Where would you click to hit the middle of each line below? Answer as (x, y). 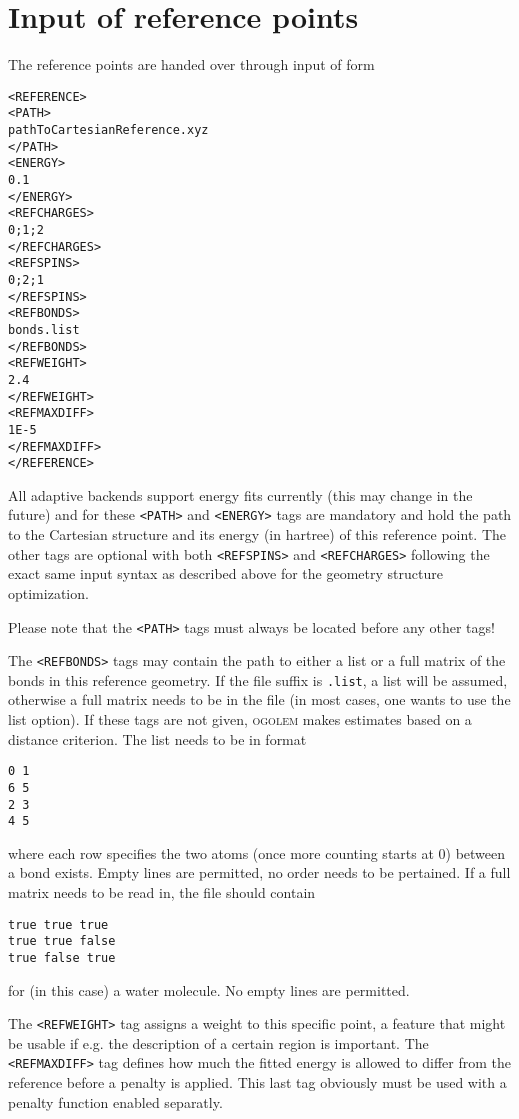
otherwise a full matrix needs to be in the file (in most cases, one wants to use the (259, 699)
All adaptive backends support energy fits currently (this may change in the (240, 494)
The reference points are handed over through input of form (191, 64)
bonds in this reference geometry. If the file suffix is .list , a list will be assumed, (258, 679)
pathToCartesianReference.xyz (108, 130)
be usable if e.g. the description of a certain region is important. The (218, 1042)
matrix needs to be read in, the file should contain (162, 892)
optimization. (48, 592)
